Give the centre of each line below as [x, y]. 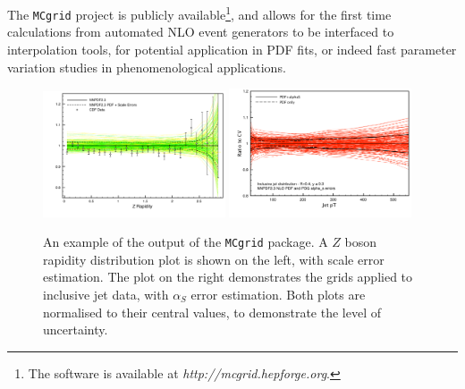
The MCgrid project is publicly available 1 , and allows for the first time [199, 13]
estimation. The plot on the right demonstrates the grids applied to [228, 277]
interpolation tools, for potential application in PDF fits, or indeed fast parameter [232, 49]
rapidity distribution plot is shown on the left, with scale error [214, 259]
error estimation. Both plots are [278, 295]
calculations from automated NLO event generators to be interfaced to [201, 32]
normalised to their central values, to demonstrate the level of [212, 312]
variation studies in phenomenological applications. [147, 67]
